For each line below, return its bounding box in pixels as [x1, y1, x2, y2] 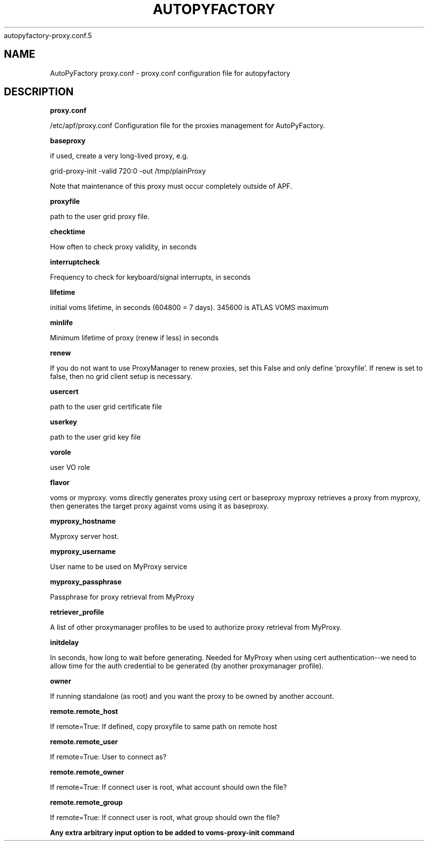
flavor [50, 478, 70, 487]
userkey [50, 418, 77, 426]
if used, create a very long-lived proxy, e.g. [50, 152, 189, 160]
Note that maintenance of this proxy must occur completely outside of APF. [50, 182, 292, 191]
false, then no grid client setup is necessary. [50, 372, 193, 381]
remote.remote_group [50, 798, 123, 807]
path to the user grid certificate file [50, 402, 162, 411]
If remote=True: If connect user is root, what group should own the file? [50, 813, 280, 822]
